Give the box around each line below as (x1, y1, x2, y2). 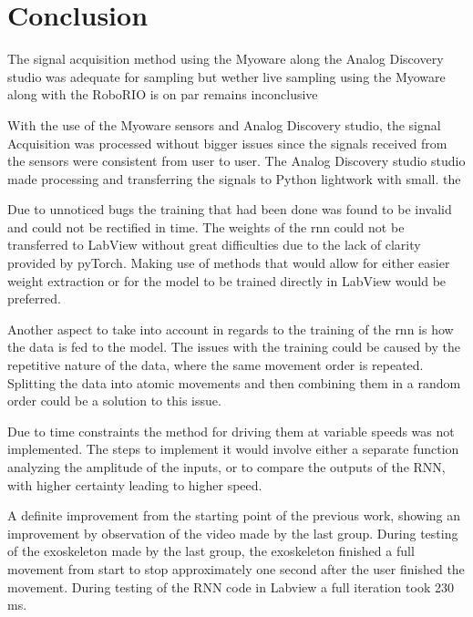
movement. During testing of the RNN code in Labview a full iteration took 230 (7, 577, 454, 596)
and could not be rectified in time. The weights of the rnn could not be (7, 217, 405, 236)
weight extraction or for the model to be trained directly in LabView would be (7, 271, 447, 290)
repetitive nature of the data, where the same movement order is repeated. (7, 355, 424, 375)
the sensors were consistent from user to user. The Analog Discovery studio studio (7, 151, 466, 170)
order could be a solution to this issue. (7, 391, 221, 410)
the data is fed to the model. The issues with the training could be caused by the (7, 337, 461, 356)
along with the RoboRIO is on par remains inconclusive (7, 85, 318, 104)
